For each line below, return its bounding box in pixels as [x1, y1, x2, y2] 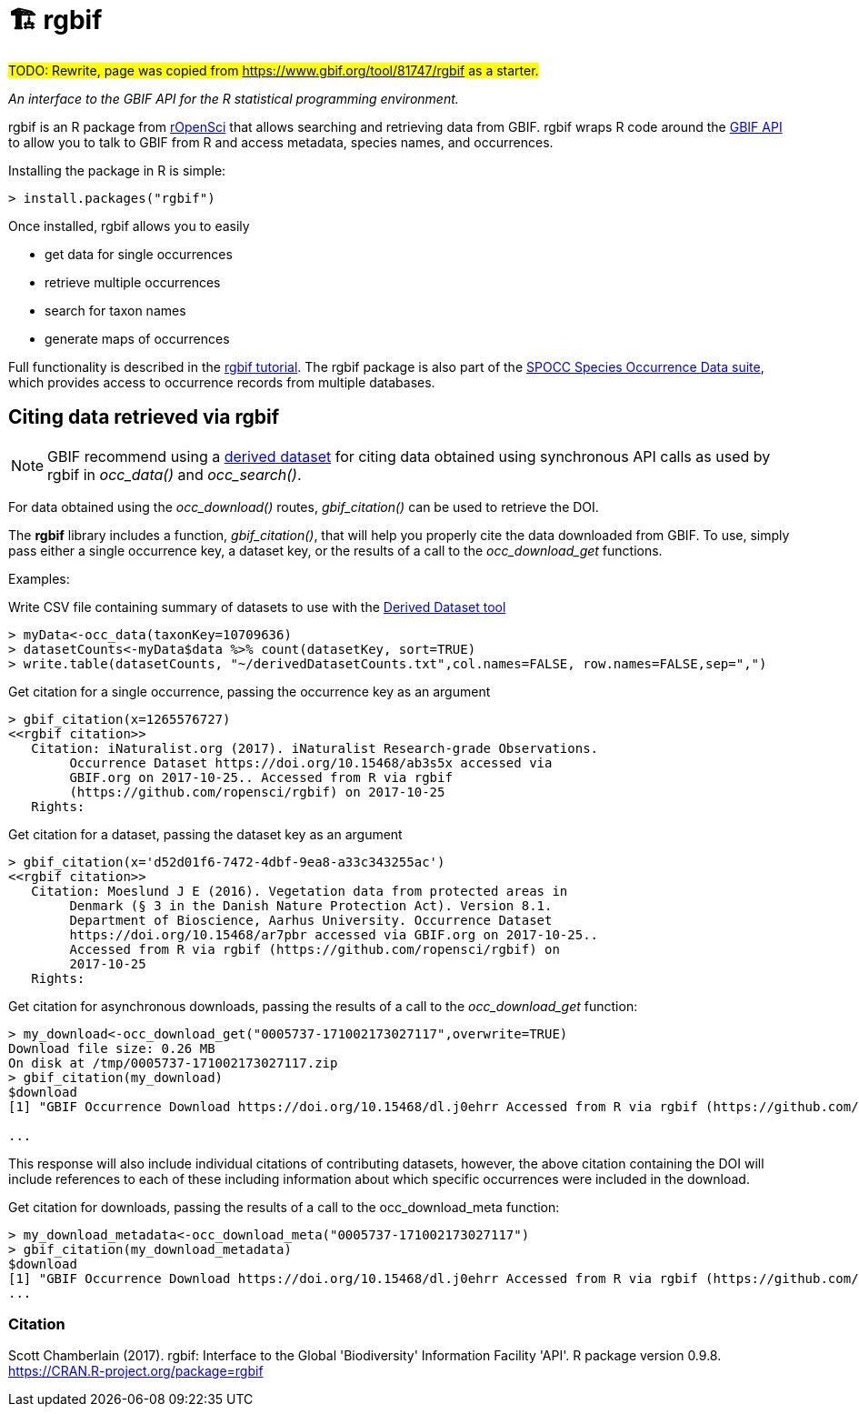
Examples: [8, 570, 70, 587]
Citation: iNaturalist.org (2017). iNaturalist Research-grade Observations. [31, 740, 599, 756]
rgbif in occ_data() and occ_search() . [47, 465, 302, 484]
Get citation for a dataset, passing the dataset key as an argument [8, 826, 403, 842]
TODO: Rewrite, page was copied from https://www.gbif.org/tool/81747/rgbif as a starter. [8, 62, 539, 78]
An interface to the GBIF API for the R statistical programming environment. [8, 90, 459, 106]
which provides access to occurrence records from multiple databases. [8, 374, 435, 390]
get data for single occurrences [45, 246, 233, 262]
